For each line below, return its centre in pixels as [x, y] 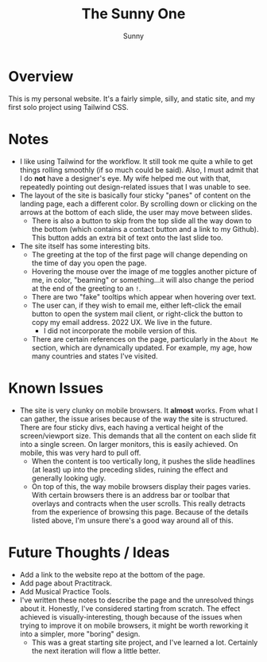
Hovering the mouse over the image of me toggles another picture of [144, 271]
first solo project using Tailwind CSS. [68, 107]
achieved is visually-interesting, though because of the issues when [131, 617]
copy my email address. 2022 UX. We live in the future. [122, 322]
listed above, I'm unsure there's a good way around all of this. [132, 520]
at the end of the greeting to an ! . [86, 288]
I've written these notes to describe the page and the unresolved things [137, 600]
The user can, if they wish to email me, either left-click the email [137, 305]
